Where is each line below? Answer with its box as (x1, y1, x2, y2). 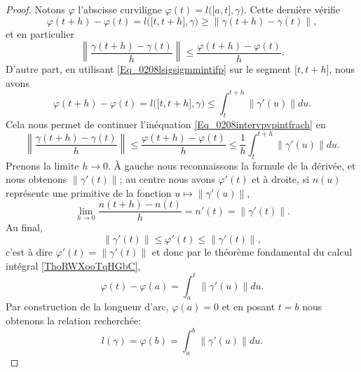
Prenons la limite (6, 158, 79, 172)
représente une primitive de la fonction (6, 185, 172, 200)
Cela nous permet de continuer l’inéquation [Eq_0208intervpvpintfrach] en (6, 116, 326, 131)
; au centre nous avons (119, 172, 215, 186)
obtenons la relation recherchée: (6, 313, 142, 328)
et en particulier (6, 26, 75, 41)
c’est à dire (6, 244, 53, 259)
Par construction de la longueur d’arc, (6, 299, 169, 314)
